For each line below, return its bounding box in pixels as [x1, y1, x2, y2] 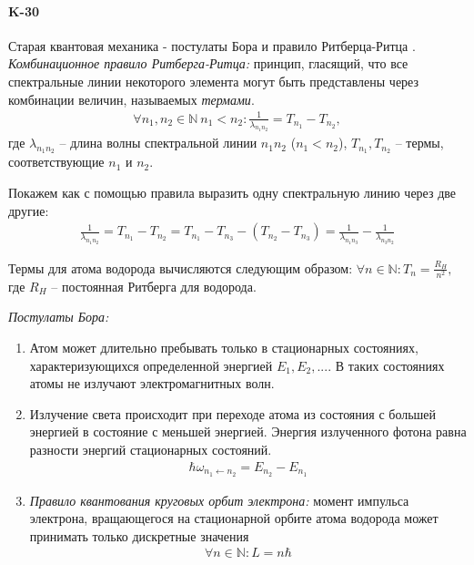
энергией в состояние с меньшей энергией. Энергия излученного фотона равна [29, 422, 467, 441]
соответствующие [8, 152, 105, 171]
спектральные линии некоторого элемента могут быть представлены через [8, 71, 419, 90]
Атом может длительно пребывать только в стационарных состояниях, [29, 338, 419, 357]
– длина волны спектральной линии [59, 133, 257, 152]
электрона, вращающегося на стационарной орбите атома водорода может [29, 508, 439, 528]
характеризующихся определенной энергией [29, 355, 273, 375]
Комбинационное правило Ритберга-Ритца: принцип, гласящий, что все [8, 54, 408, 73]
